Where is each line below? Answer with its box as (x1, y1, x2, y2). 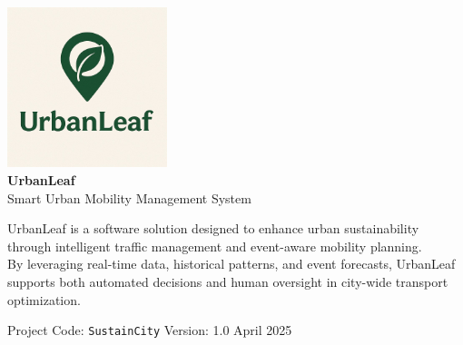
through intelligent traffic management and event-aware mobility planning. (7, 236, 422, 255)
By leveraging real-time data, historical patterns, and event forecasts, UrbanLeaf (7, 254, 456, 273)
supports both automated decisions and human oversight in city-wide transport (7, 271, 448, 291)
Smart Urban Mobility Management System (7, 188, 251, 207)
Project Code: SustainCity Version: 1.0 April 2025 (7, 320, 292, 340)
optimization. (7, 290, 81, 309)
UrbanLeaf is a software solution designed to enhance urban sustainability (7, 219, 419, 238)
